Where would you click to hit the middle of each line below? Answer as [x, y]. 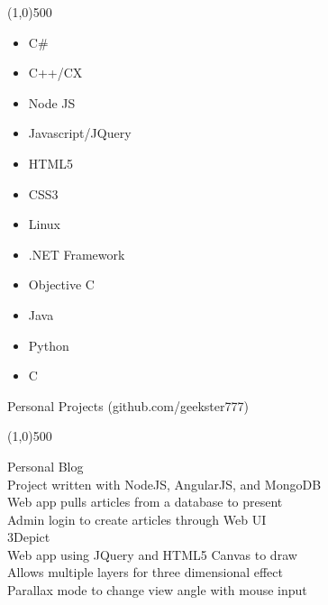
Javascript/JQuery [80, 133]
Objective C [61, 284]
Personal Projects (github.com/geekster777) [128, 405]
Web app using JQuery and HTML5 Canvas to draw [152, 554]
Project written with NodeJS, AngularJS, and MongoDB [164, 484]
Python [49, 345]
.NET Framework [77, 254]
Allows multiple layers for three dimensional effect [145, 572]
